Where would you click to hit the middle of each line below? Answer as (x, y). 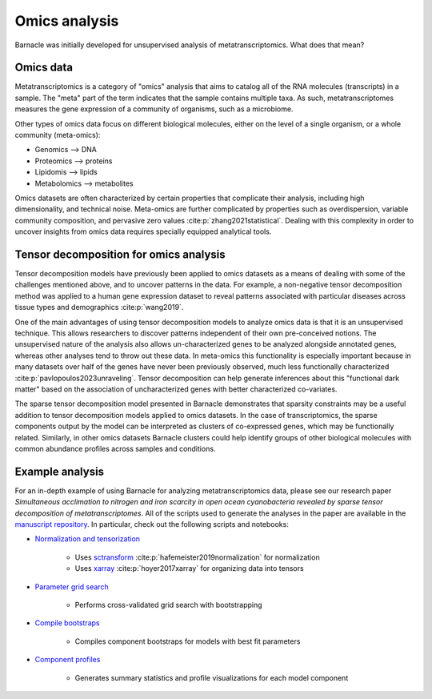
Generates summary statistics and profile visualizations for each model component (212, 677)
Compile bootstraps (67, 623)
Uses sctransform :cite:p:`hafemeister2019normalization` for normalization (197, 557)
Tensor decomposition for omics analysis (120, 254)
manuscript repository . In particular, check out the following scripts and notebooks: (152, 524)
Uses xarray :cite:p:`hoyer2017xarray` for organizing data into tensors (189, 568)
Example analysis (59, 471)
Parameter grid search (72, 587)
